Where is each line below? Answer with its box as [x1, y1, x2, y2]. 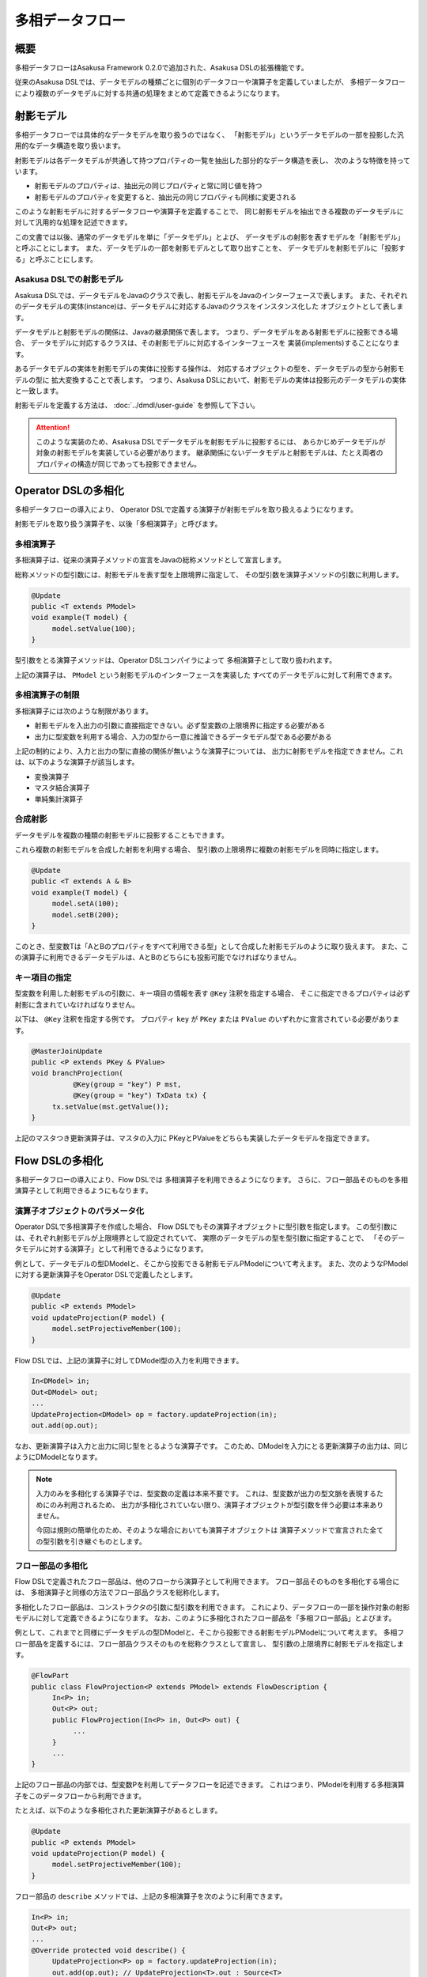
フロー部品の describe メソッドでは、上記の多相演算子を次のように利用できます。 [14, 1891, 287, 1901]
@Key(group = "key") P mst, [72, 1079, 182, 1089]
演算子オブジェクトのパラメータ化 [14, 1206, 145, 1217]
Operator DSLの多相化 [14, 483, 125, 497]
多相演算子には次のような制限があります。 [14, 706, 153, 716]
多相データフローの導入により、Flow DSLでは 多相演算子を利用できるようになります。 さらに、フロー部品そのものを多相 [14, 1174, 409, 1184]
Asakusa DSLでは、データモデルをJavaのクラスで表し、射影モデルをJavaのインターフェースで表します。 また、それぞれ [14, 290, 408, 300]
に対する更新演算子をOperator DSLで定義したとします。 [14, 1269, 198, 1279]
